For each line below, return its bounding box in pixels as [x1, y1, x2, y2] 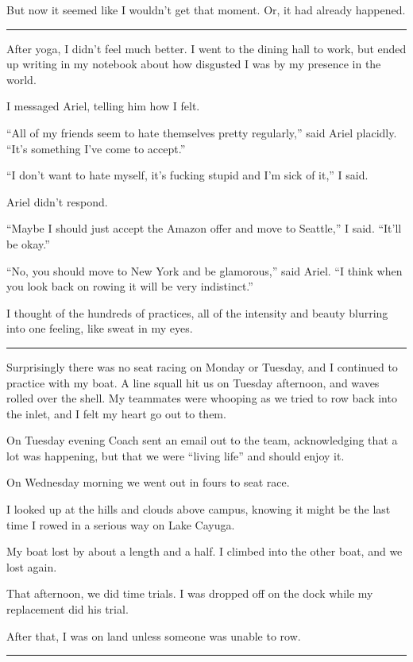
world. [6, 71, 37, 87]
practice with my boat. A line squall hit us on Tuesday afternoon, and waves [6, 374, 380, 391]
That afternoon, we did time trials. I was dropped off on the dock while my [6, 585, 373, 602]
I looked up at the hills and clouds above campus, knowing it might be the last [6, 501, 391, 518]
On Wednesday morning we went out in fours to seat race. [6, 474, 290, 491]
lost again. [6, 558, 57, 575]
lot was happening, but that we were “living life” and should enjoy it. [6, 447, 345, 464]
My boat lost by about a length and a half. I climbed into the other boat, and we [6, 543, 403, 560]
